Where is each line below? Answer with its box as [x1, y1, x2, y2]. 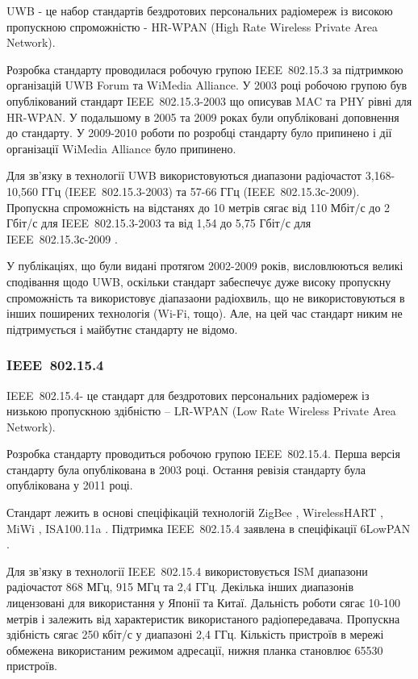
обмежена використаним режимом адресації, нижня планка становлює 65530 [6, 641, 383, 658]
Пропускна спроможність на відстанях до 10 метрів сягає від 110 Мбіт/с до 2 [6, 198, 391, 215]
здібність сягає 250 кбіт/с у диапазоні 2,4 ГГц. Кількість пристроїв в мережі [6, 626, 384, 643]
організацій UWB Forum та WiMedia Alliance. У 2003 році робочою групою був [6, 77, 408, 94]
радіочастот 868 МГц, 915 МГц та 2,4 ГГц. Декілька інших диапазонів [6, 578, 353, 595]
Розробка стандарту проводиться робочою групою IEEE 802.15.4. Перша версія [6, 445, 400, 462]
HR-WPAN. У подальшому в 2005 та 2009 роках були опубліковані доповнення [6, 108, 399, 125]
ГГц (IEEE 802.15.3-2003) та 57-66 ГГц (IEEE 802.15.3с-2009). [41, 182, 360, 199]
